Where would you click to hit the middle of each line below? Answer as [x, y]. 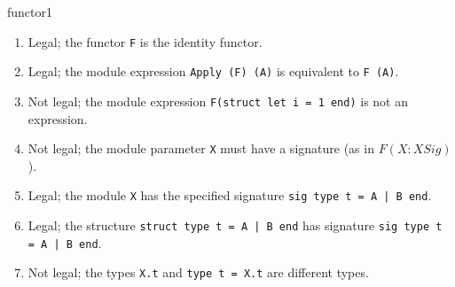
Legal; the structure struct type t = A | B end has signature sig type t [235, 225]
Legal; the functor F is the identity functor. [145, 41]
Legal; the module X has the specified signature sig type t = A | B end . [230, 195]
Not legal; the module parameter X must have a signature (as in [201, 148]
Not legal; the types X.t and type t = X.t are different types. [198, 272]
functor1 [30, 12]
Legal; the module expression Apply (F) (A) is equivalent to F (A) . [213, 71]
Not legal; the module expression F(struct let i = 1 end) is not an [218, 101]
